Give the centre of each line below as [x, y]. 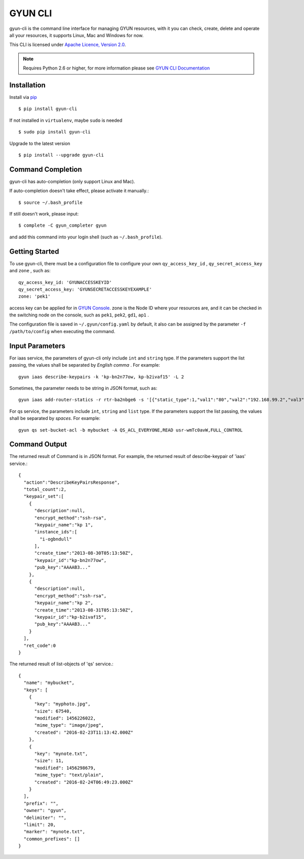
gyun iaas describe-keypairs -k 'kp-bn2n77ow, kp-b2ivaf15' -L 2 [101, 377]
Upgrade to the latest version [40, 143]
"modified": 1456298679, [65, 768]
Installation [27, 85]
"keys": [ [36, 690]
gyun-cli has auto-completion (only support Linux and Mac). [72, 181]
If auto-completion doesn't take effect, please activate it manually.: [79, 191]
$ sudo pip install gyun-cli [54, 132]
